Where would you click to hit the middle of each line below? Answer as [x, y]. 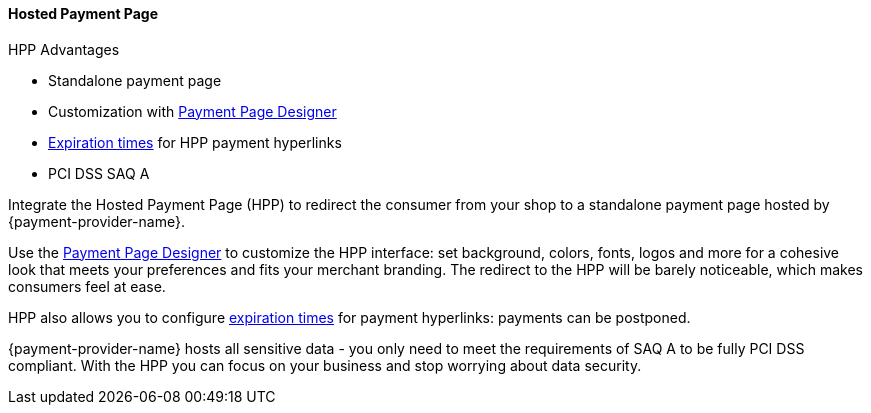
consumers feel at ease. [87, 286]
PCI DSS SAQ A [99, 173]
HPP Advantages [64, 49]
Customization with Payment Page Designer [192, 111]
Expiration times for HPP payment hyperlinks [195, 142]
